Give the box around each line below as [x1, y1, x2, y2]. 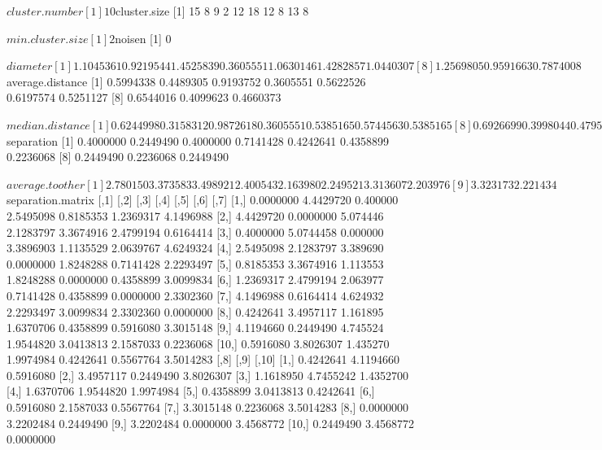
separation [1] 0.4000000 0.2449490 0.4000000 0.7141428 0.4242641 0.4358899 [7, 132, 389, 149]
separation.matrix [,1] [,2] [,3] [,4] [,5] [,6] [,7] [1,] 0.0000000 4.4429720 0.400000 [7, 191, 399, 208]
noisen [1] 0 [115, 29, 172, 46]
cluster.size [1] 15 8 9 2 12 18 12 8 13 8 [115, 2, 309, 19]
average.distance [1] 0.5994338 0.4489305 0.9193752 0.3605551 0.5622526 [7, 72, 366, 90]
